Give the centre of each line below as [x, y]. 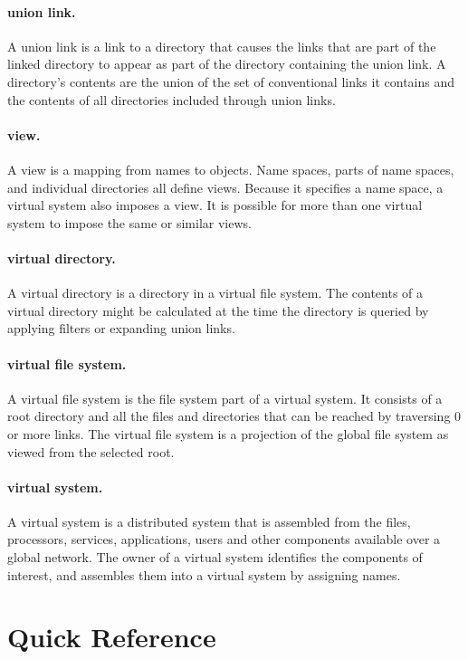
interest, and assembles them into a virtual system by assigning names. [204, 574]
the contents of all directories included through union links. [172, 99]
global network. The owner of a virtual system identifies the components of [215, 557]
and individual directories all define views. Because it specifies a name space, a [225, 187]
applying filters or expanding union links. [121, 328]
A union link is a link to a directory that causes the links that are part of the [222, 46]
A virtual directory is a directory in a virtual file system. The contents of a [215, 293]
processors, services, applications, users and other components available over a [224, 539]
